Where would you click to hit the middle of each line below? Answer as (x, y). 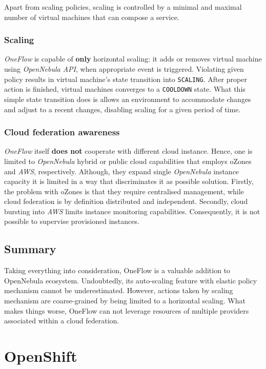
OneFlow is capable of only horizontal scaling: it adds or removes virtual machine (133, 59)
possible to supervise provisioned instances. (72, 221)
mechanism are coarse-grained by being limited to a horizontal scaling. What (125, 301)
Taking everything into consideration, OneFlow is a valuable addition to (117, 270)
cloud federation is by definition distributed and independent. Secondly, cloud (126, 201)
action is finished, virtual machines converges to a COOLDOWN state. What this (125, 89)
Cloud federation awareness (62, 132)
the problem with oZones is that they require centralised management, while (124, 191)
